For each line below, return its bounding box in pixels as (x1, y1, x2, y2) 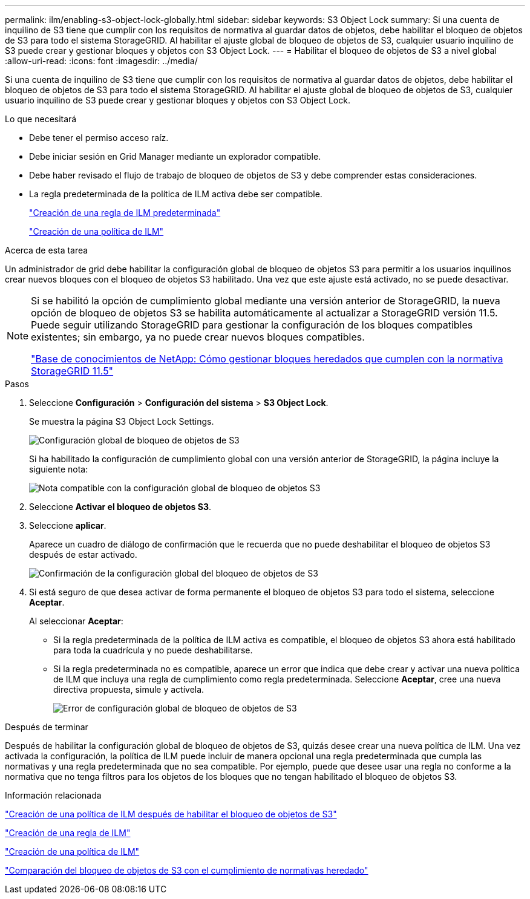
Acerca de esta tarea (5, 245, 88, 255)
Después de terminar (5, 722, 88, 732)
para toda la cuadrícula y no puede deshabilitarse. (53, 645, 253, 655)
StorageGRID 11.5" (31, 365, 114, 377)
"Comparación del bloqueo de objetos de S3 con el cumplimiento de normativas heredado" (5, 865, 368, 875)
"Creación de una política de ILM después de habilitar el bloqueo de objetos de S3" (5, 809, 337, 819)
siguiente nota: (29, 464, 88, 474)
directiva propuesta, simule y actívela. (53, 684, 204, 695)
